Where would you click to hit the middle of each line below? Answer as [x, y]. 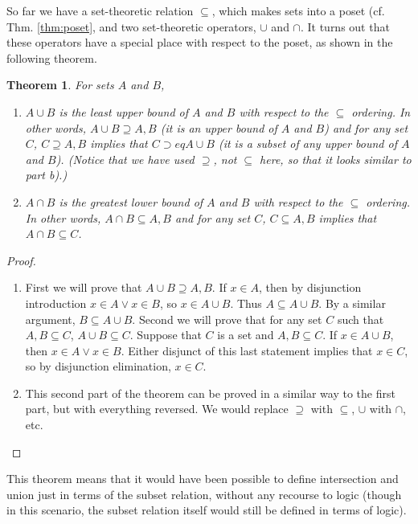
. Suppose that [166, 335]
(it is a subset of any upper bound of [307, 143]
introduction [56, 303]
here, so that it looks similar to [336, 159]
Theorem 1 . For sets [60, 85]
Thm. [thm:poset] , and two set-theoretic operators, [131, 26]
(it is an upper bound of [219, 127]
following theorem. [52, 57]
